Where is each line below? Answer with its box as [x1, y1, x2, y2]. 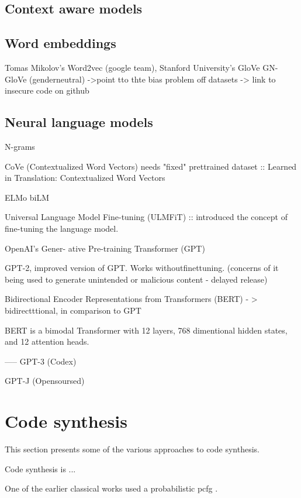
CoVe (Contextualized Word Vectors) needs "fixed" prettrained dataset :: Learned [5, 160, 297, 172]
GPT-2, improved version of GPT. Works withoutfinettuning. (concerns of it [5, 262, 279, 274]
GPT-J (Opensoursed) [5, 375, 85, 387]
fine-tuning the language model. [5, 222, 119, 234]
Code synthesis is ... [5, 462, 76, 475]
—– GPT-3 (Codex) [5, 355, 77, 367]
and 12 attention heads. [5, 335, 89, 348]
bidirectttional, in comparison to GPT [5, 304, 141, 316]
